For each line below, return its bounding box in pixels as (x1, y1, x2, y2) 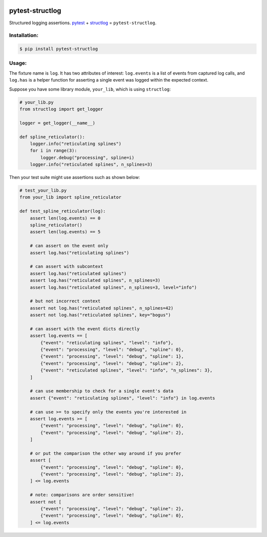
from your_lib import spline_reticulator (19, 194, 122, 200)
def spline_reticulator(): (19, 134, 85, 139)
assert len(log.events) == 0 (30, 215, 101, 221)
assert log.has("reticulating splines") (30, 250, 130, 256)
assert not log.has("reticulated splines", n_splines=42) (30, 305, 174, 311)
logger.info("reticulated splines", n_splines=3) (30, 162, 153, 168)
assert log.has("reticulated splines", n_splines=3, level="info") (30, 284, 197, 290)
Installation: (9, 32, 39, 39)
